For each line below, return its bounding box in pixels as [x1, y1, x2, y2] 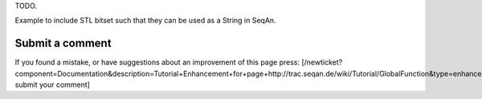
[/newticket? [301, 57, 343, 67]
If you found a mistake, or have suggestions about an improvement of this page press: [14, 57, 300, 67]
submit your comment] [14, 80, 90, 89]
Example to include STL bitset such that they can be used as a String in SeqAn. [14, 16, 276, 26]
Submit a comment [14, 37, 112, 50]
